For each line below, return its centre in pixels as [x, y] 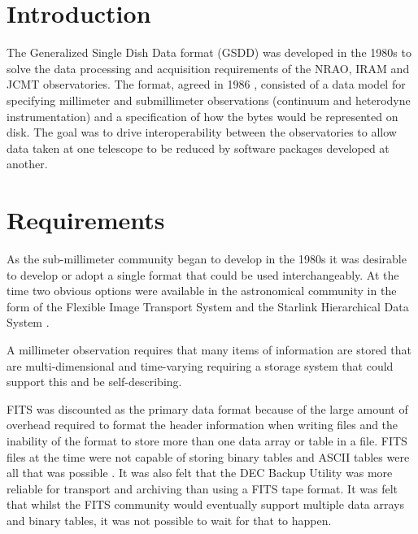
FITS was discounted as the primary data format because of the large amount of [207, 408]
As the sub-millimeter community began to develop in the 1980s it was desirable [207, 258]
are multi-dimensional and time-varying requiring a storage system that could [200, 365]
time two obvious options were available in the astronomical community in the [202, 291]
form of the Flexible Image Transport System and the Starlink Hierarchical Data [208, 306]
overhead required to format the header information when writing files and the [202, 425]
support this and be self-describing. [94, 382]
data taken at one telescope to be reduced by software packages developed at [198, 148]
